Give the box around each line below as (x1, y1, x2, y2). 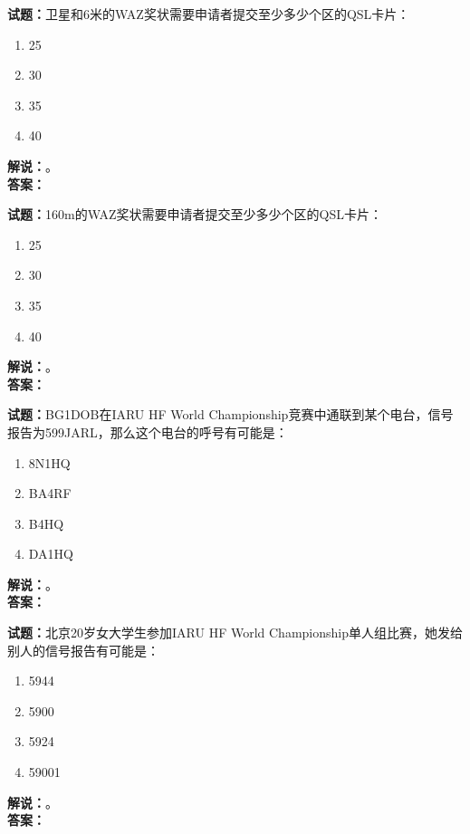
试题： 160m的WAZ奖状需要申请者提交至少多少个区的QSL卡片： (7, 205, 382, 224)
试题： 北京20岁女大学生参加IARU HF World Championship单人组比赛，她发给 (7, 623, 463, 642)
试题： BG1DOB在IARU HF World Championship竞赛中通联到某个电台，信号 (7, 405, 454, 424)
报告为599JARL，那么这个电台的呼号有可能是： (7, 422, 288, 441)
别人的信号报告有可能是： (7, 640, 159, 659)
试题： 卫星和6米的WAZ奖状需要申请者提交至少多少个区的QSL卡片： (7, 5, 410, 23)
